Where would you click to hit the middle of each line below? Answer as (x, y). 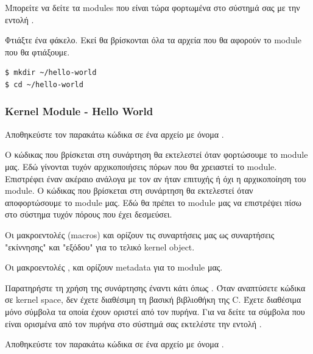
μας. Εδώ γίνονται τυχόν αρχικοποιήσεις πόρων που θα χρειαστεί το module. (141, 166)
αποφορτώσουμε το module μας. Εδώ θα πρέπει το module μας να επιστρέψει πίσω (153, 202)
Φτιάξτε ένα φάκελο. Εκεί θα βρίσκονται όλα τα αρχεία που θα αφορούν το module (153, 40)
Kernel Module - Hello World (79, 111)
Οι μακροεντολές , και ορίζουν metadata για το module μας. (114, 267)
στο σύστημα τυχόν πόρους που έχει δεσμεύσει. (89, 214)
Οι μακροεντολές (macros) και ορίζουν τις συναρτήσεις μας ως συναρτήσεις (140, 234)
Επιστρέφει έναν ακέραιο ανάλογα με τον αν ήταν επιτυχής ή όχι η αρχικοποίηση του (156, 178)
